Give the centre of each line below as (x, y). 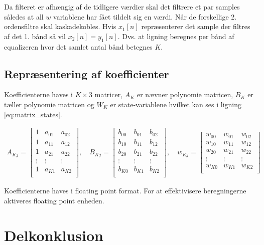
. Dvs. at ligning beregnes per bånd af (176, 36)
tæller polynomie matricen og (49, 104)
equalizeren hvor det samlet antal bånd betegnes (78, 46)
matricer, (109, 94)
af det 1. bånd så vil (35, 36)
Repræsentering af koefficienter (87, 73)
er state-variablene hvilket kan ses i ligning (176, 104)
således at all (24, 16)
